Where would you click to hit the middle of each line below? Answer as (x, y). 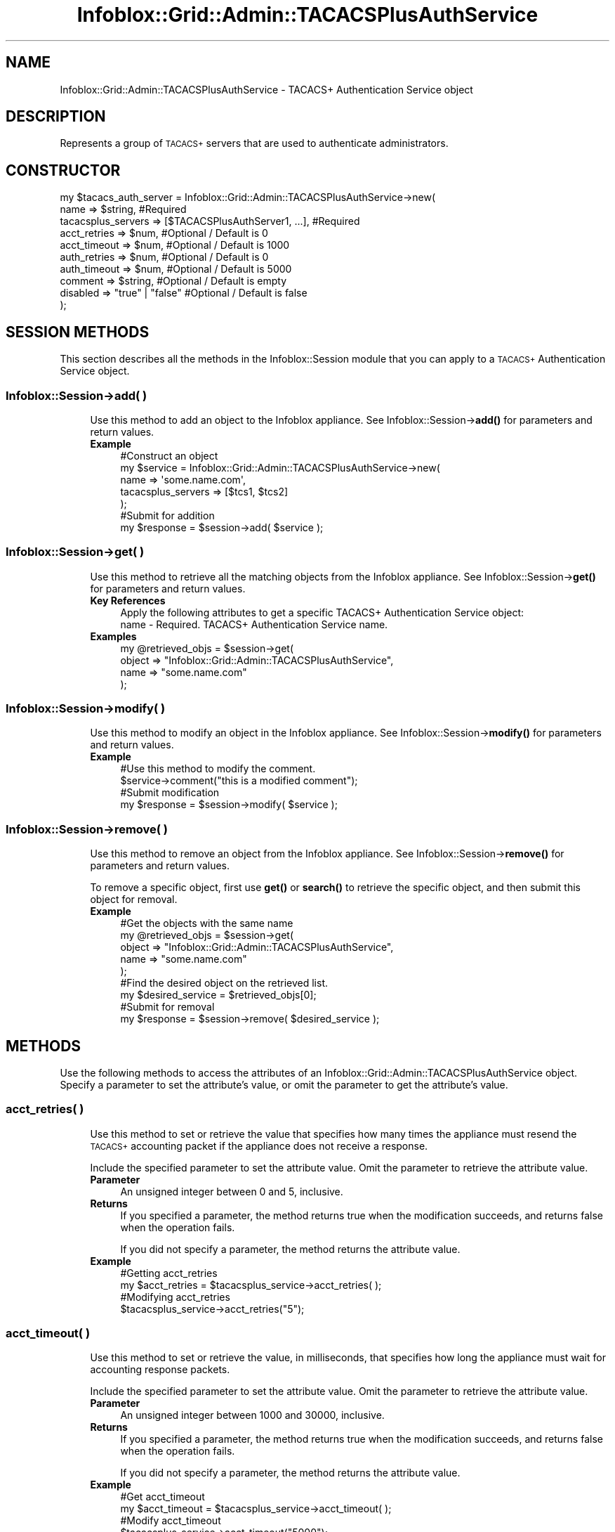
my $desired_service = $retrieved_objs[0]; (218, 995)
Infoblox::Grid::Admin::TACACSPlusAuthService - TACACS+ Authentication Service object (266, 89)
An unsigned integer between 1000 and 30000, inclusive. (252, 1415)
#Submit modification (170, 793)
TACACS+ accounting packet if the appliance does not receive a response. (259, 1145)
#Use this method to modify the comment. (218, 769)
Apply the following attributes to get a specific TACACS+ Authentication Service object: (322, 612)
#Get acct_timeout (163, 1497)
